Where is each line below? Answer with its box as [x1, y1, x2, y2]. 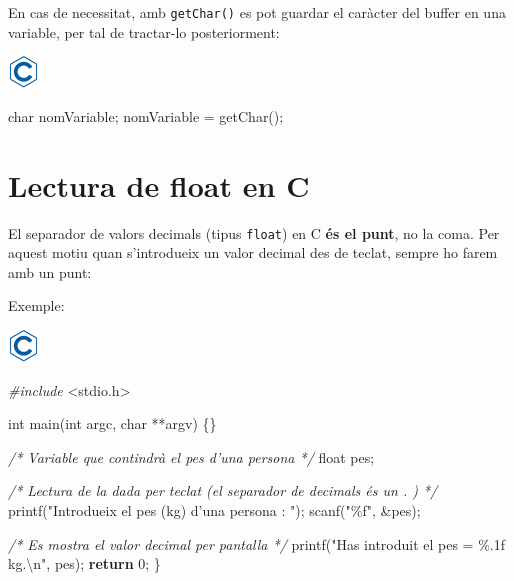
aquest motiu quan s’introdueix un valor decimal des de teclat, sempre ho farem [8, 242, 498, 263]
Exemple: [8, 295, 65, 316]
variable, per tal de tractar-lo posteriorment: [8, 21, 280, 42]
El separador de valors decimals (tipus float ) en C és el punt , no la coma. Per [8, 222, 500, 243]
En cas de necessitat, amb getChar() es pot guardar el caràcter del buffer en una [8, 2, 506, 22]
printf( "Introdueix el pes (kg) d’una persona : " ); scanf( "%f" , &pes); [8, 499, 421, 520]
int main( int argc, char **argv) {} [8, 413, 217, 434]
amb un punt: [8, 261, 92, 282]
